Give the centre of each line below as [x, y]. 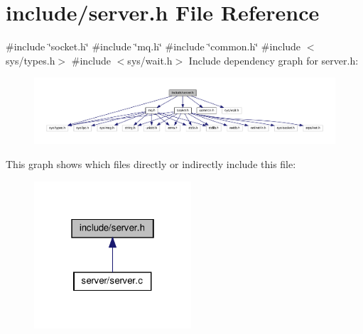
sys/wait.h [150, 60]
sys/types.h [31, 60]
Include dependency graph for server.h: [273, 60]
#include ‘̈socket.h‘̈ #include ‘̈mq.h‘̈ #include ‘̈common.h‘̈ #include [153, 46]
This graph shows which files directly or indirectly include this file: [151, 163]
